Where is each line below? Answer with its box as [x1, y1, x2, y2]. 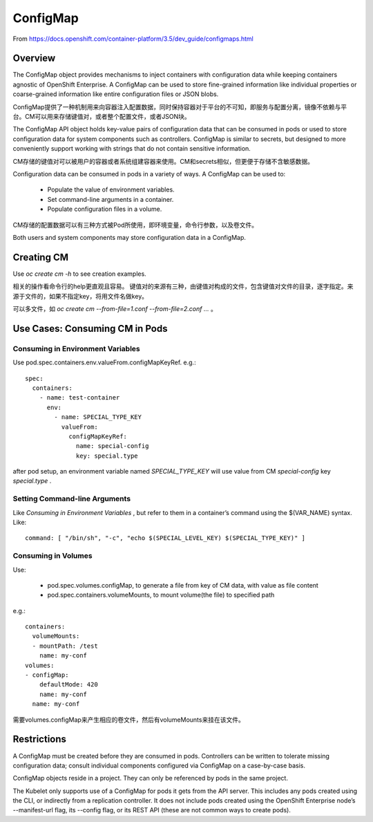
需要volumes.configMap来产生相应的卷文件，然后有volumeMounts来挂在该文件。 [12, 716, 245, 724]
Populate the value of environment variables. [47, 185, 175, 194]
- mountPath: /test [32, 642, 98, 650]
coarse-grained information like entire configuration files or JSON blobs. [12, 90, 219, 98]
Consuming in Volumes [12, 551, 93, 561]
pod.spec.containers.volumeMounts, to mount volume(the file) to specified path [47, 591, 275, 599]
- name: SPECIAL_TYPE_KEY [54, 413, 142, 421]
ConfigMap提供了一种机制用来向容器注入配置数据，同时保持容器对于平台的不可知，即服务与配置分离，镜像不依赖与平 [12, 102, 347, 111]
